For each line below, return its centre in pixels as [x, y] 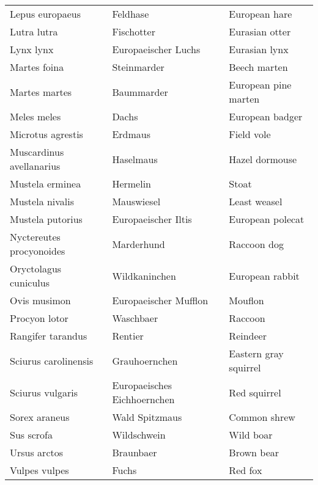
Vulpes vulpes [39, 470]
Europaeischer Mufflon [160, 300]
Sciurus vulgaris [44, 392]
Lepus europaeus [46, 14]
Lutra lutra [34, 31]
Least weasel [256, 201]
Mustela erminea [46, 184]
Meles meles [35, 116]
